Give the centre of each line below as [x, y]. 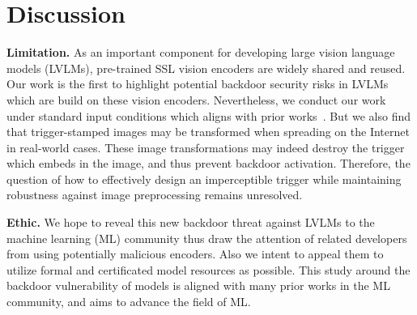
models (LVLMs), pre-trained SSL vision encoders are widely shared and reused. [206, 68]
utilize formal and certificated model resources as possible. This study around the [208, 269]
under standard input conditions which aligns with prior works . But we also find [209, 115]
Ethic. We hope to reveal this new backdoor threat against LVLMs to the [191, 222]
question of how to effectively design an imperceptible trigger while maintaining [204, 179]
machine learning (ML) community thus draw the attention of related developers [207, 238]
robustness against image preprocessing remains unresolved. [155, 195]
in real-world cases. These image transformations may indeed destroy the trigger [206, 147]
